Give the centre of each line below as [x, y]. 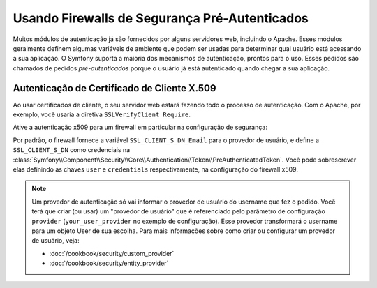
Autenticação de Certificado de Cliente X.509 [114, 88]
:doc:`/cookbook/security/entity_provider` [109, 263]
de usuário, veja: [56, 241]
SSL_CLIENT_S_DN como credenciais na [72, 150]
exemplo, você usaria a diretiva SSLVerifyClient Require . [102, 114]
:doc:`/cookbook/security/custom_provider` [112, 253]
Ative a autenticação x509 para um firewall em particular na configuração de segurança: [140, 127]
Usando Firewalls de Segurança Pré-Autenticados [161, 18]
